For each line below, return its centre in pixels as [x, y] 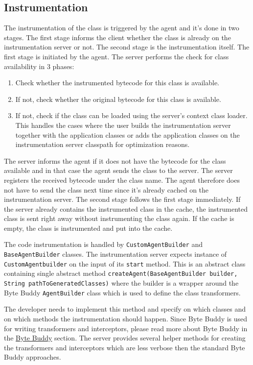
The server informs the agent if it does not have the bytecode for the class [115, 160]
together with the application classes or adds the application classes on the [127, 134]
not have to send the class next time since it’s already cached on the [106, 189]
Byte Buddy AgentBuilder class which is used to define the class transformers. [122, 292]
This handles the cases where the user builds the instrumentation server [123, 125]
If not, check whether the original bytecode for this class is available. [118, 99]
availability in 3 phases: [39, 66]
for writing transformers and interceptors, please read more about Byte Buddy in [126, 328]
